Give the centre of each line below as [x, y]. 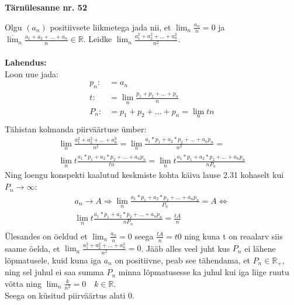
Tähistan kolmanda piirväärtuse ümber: [76, 128]
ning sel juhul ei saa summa [54, 272]
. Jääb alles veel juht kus [186, 248]
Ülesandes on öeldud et [46, 236]
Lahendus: [26, 62]
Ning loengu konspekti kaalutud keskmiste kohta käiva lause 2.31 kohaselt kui [144, 175]
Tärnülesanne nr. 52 [46, 7]
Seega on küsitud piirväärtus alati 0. [70, 295]
